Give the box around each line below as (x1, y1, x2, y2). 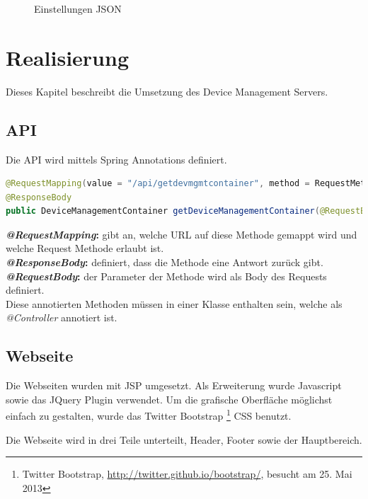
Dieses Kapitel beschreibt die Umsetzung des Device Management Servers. (6, 84, 328, 98)
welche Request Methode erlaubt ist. (6, 241, 164, 256)
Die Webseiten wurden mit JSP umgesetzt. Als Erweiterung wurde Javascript (6, 378, 342, 393)
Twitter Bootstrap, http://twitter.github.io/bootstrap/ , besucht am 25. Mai (22, 466, 352, 481)
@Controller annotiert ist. (6, 310, 117, 325)
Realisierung (6, 42, 129, 71)
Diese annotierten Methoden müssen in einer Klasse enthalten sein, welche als (6, 296, 343, 311)
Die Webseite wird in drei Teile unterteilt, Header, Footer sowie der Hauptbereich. (6, 432, 362, 447)
